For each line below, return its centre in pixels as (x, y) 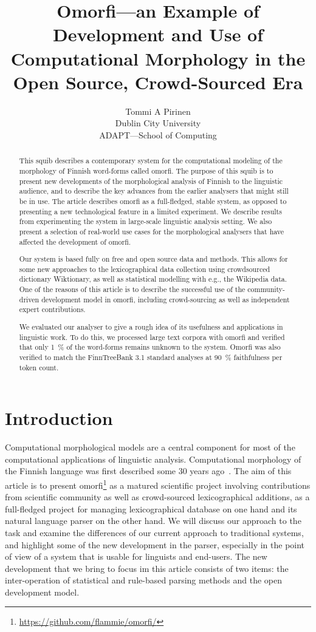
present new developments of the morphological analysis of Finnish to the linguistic (151, 181)
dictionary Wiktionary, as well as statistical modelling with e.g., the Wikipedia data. (153, 279)
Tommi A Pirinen (158, 111)
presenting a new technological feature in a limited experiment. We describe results (150, 211)
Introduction (59, 418)
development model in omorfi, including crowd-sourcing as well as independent (166, 299)
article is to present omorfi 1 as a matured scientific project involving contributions (158, 484)
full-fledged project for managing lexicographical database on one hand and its (151, 508)
